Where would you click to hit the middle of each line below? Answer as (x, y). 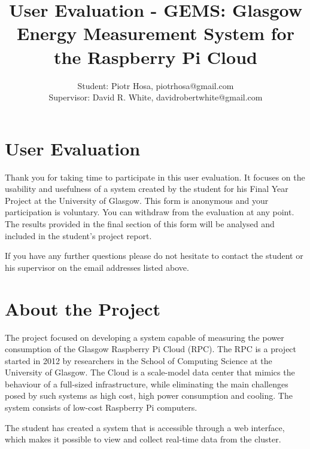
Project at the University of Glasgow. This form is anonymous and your (137, 200)
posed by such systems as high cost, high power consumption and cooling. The (149, 395)
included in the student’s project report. (78, 235)
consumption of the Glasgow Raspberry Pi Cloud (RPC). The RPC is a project (151, 349)
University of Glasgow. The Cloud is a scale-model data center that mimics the (150, 372)
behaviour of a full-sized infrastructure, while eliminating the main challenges (147, 384)
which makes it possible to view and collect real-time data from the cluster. (143, 439)
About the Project (83, 308)
